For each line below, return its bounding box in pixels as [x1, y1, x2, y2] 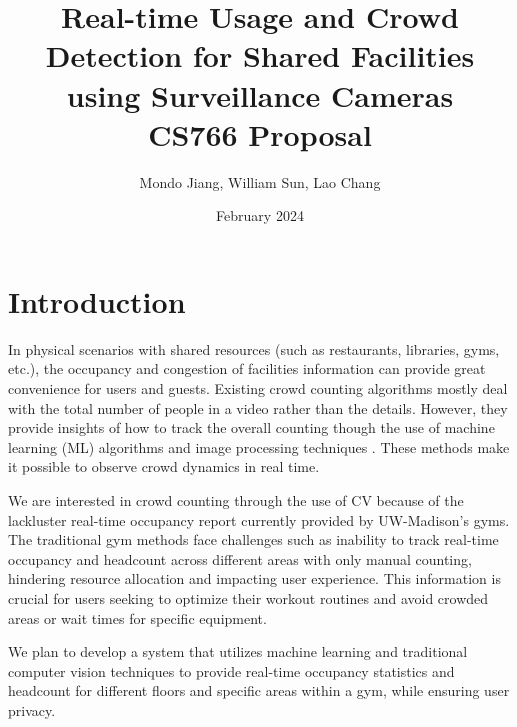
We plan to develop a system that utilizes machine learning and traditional [8, 641, 468, 662]
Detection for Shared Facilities [45, 35, 475, 76]
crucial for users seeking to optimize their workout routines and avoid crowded [8, 587, 489, 608]
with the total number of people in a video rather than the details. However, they [8, 397, 508, 418]
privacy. [8, 699, 56, 720]
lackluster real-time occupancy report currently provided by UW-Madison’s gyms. [8, 509, 510, 530]
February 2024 [216, 205, 304, 226]
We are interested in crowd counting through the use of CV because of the [8, 489, 464, 510]
